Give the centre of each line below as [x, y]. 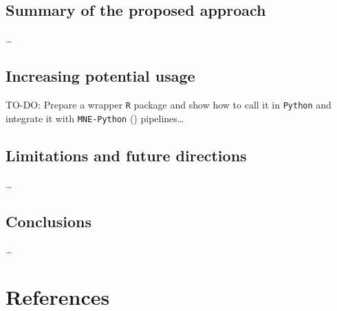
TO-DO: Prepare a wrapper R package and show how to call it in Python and [168, 104]
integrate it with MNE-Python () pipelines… [95, 118]
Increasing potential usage [100, 76]
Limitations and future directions [126, 155]
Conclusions [49, 221]
